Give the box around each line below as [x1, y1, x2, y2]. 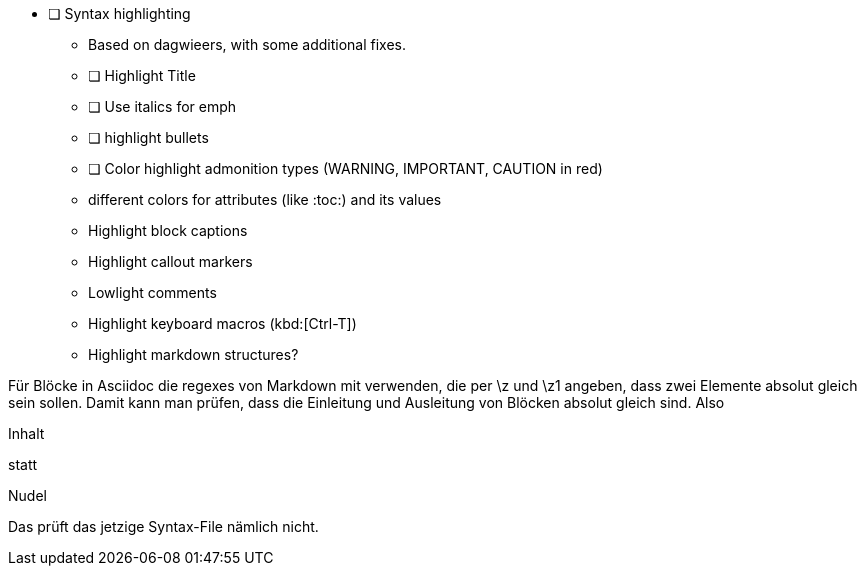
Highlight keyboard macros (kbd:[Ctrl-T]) [88, 315, 357, 332]
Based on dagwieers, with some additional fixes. [88, 36, 407, 53]
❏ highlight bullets [88, 129, 209, 146]
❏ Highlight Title [88, 67, 196, 84]
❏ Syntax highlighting [48, 5, 191, 22]
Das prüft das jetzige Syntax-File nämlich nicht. [8, 518, 319, 535]
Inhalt [8, 425, 45, 442]
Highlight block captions [88, 222, 248, 239]
